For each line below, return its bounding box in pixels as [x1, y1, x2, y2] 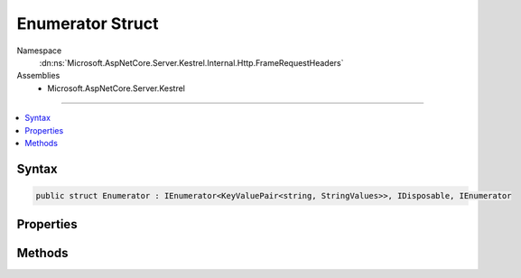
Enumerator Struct [16, 14, 159, 33]
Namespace [16, 45, 62, 56]
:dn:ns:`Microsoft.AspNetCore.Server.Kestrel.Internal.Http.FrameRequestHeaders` [39, 57, 344, 68]
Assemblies [16, 70, 60, 81]
